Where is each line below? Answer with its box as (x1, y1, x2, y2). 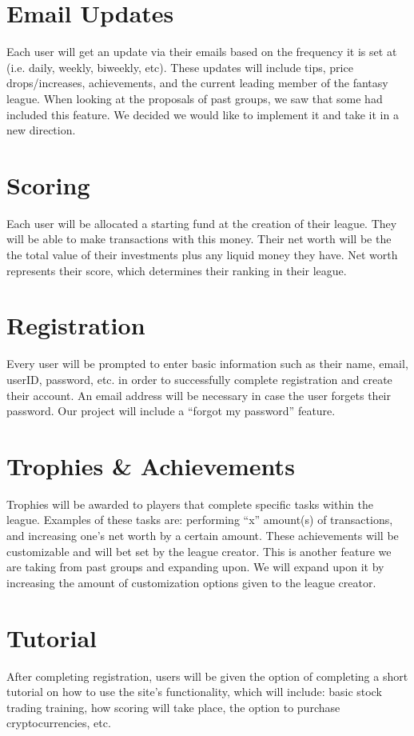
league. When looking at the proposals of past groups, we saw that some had (6, 90, 383, 106)
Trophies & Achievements (6, 449, 295, 482)
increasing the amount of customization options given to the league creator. (6, 574, 376, 590)
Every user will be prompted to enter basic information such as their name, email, (6, 355, 408, 372)
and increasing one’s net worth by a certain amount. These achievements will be (6, 527, 399, 543)
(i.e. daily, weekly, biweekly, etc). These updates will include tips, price (6, 58, 353, 75)
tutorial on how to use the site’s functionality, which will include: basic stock (6, 683, 382, 700)
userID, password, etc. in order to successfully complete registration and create (6, 370, 392, 387)
